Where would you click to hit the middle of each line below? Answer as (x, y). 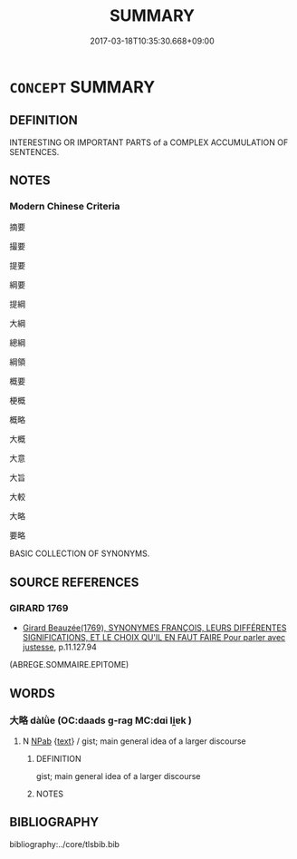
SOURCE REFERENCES (74, 582)
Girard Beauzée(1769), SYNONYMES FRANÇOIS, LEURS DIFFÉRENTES (154, 628)
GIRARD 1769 (39, 608)
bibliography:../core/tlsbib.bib (65, 844)
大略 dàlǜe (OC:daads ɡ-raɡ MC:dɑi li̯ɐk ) (101, 720)
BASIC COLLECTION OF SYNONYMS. (80, 553)
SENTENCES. (34, 151)
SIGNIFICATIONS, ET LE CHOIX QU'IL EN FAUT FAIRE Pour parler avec (154, 638)
